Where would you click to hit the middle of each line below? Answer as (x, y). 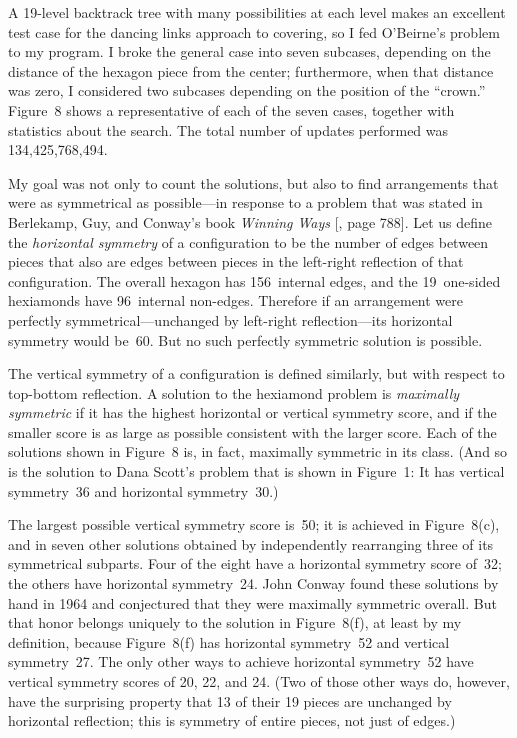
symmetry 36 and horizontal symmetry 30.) (143, 490)
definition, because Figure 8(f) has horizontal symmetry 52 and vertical (229, 641)
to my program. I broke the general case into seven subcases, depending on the (249, 51)
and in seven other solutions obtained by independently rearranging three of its (251, 543)
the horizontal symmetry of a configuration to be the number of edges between (248, 241)
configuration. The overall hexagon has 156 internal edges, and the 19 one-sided (254, 280)
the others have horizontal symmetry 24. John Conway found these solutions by (253, 583)
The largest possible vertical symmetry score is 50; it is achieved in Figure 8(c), (254, 524)
